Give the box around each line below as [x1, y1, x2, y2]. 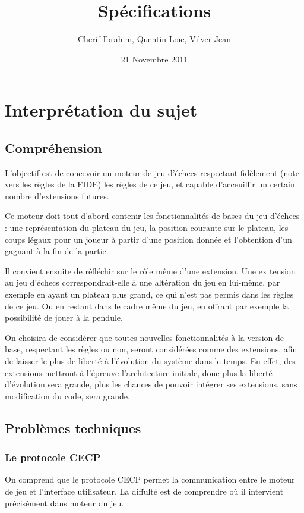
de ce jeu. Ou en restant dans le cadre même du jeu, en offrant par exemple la [5, 299, 289, 312]
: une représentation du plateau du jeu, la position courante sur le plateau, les [5, 221, 289, 234]
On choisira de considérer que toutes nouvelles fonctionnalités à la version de [5, 331, 284, 343]
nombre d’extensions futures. [5, 189, 109, 202]
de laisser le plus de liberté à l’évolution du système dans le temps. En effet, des [5, 355, 296, 367]
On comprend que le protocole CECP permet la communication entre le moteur [5, 473, 295, 486]
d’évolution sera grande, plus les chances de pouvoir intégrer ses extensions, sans [5, 378, 297, 390]
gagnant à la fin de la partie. [5, 245, 109, 257]
